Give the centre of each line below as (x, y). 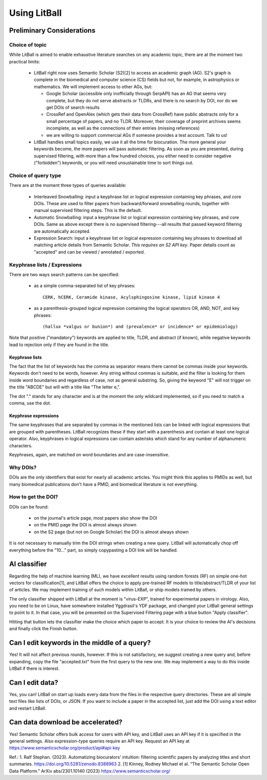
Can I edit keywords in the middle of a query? (80, 643)
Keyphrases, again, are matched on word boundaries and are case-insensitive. (89, 455)
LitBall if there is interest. (34, 668)
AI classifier (28, 564)
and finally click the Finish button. (43, 629)
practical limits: (25, 61)
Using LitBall (35, 13)
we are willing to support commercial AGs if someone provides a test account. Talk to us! (137, 135)
